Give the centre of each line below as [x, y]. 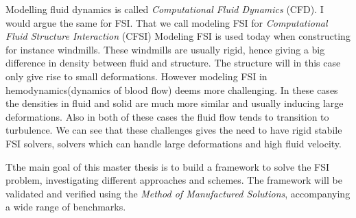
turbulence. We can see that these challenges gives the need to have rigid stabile [174, 130]
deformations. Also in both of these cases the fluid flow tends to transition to [167, 116]
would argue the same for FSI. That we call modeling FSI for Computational [167, 22]
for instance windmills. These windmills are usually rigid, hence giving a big [165, 49]
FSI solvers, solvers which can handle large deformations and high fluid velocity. [174, 143]
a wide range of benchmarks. [66, 207]
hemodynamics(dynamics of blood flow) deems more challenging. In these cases [172, 89]
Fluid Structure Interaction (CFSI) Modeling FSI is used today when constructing [178, 36]
